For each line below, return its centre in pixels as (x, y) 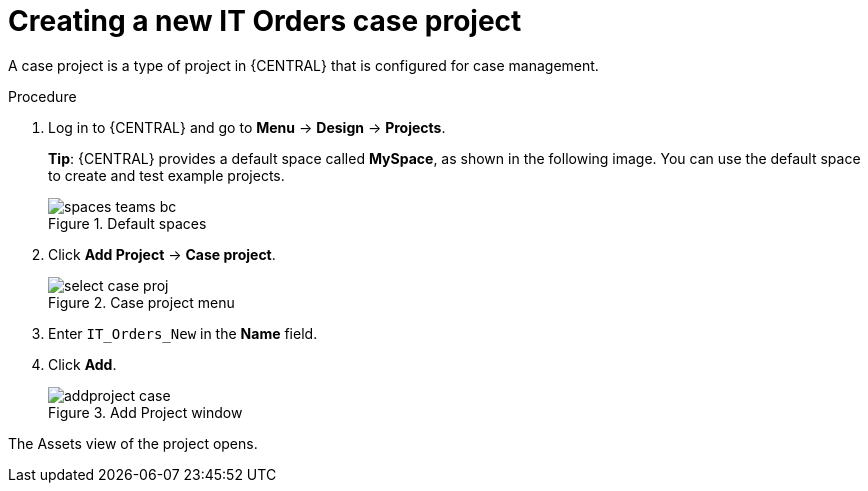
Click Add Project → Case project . (162, 254)
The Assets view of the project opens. (133, 443)
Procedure (42, 96)
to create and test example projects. (166, 175)
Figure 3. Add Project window (145, 412)
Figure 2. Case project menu (141, 302)
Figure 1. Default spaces (127, 223)
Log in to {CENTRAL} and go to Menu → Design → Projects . (247, 127)
